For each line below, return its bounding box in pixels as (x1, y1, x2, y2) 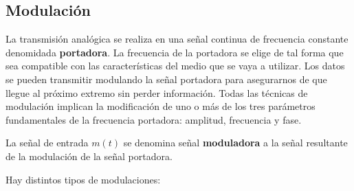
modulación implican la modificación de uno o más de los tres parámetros (5, 99, 316, 113)
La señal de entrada (5, 135, 89, 150)
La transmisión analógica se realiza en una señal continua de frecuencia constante (5, 32, 349, 46)
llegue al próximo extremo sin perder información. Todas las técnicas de (5, 85, 308, 100)
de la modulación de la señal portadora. (5, 148, 173, 163)
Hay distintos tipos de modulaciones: (5, 172, 161, 186)
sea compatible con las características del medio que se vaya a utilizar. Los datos (5, 58, 345, 73)
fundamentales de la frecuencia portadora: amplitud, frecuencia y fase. (5, 112, 302, 126)
